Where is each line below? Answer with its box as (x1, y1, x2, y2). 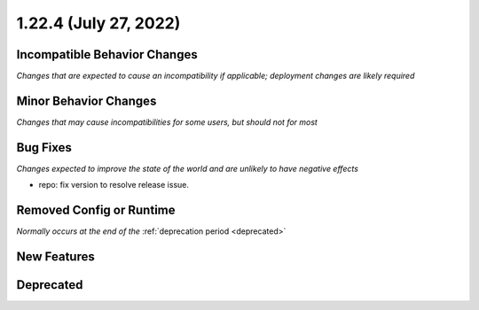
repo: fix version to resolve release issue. (38, 180, 190, 190)
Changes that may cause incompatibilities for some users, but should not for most (16, 116, 318, 128)
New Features (16, 249, 95, 264)
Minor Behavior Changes (16, 93, 157, 108)
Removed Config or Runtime (16, 203, 176, 218)
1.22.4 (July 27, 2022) (16, 13, 181, 33)
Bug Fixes (16, 140, 73, 155)
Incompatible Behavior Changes (16, 47, 199, 62)
